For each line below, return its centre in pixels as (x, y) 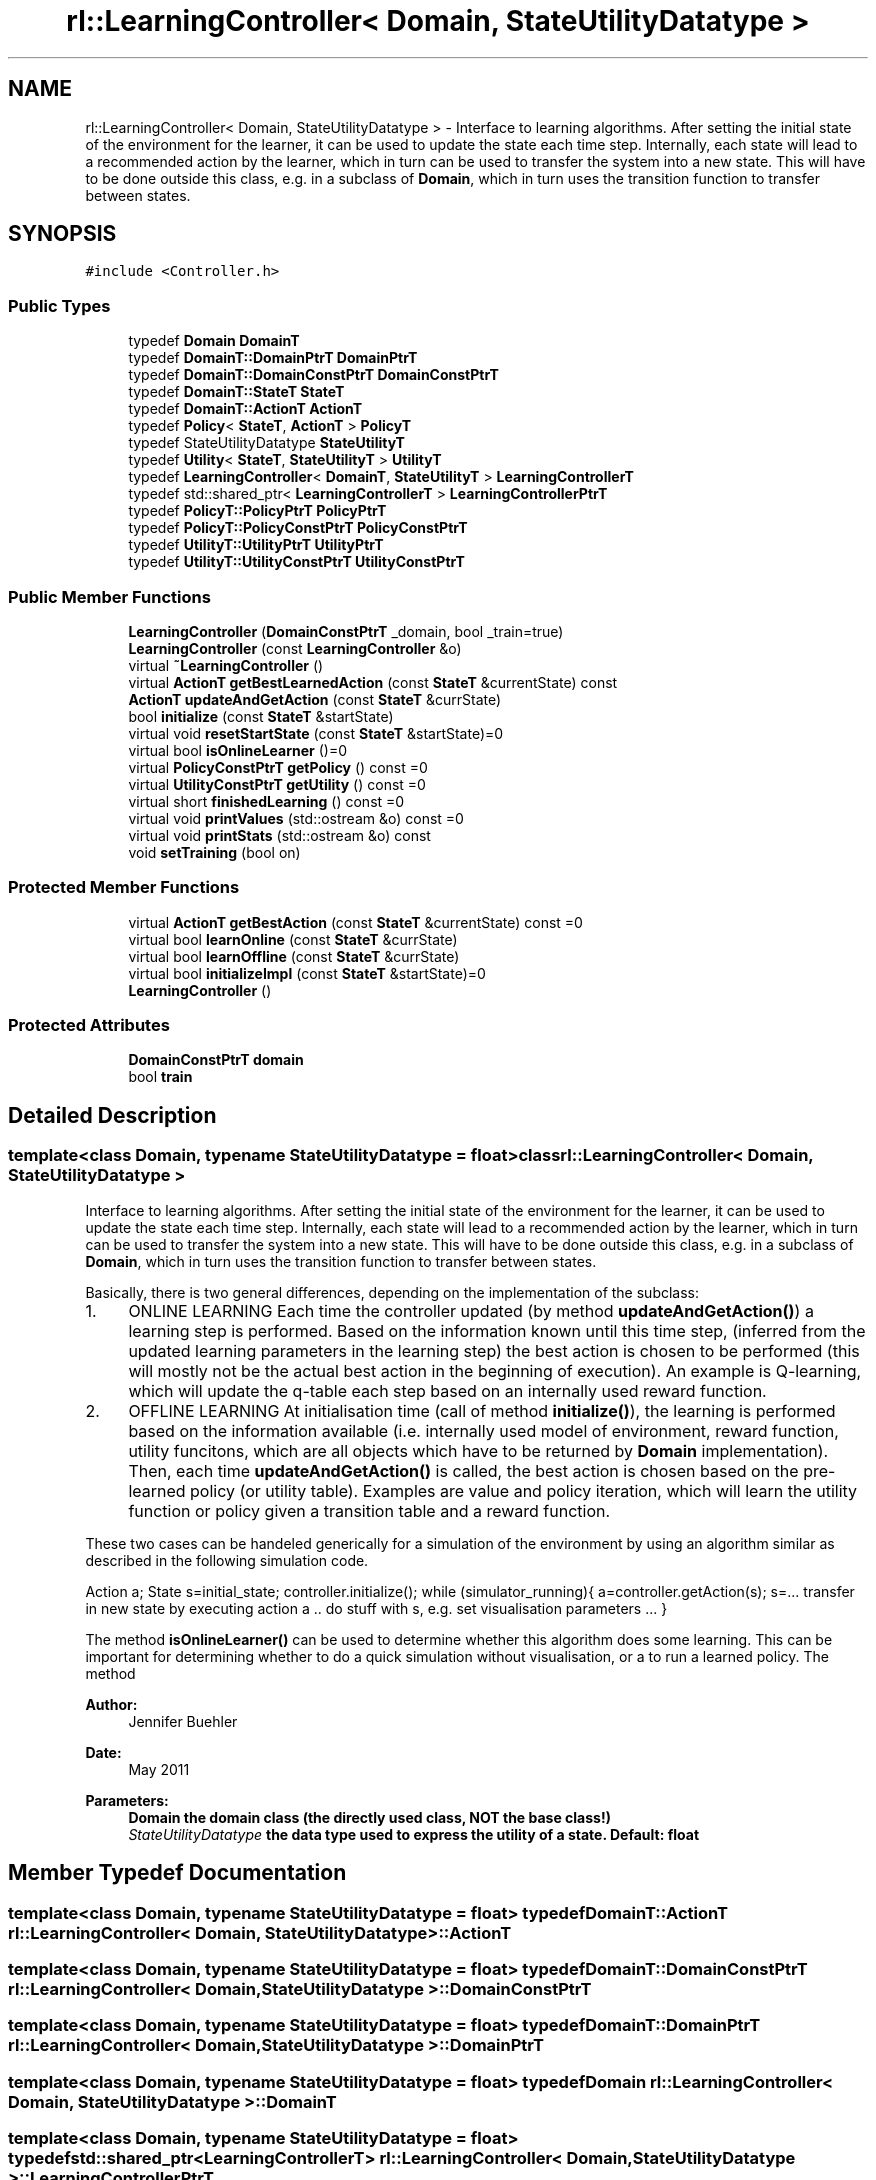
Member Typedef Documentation (177, 1873)
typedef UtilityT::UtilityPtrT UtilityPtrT (256, 545)
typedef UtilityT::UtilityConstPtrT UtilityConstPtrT (296, 562)
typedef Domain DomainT (214, 341)
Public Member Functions (109, 596)
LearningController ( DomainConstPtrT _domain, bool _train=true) (346, 631)
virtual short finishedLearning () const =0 (266, 801)
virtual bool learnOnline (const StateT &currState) (293, 939)
